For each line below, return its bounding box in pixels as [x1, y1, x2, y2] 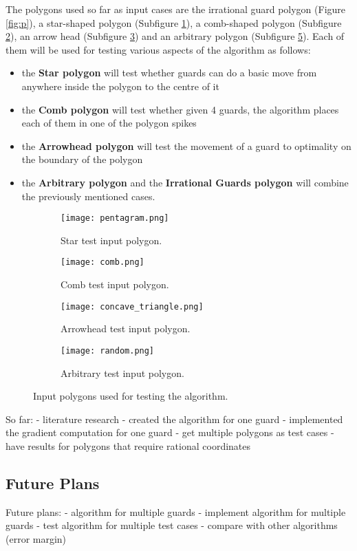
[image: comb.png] [61, 257, 144, 268]
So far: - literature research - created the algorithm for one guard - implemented [6, 411, 343, 426]
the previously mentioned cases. [21, 188, 155, 203]
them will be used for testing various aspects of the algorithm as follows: [6, 42, 311, 56]
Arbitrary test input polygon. [61, 365, 184, 380]
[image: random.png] [61, 345, 155, 356]
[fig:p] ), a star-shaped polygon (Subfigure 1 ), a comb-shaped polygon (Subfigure [6, 15, 342, 30]
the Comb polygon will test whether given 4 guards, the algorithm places [21, 102, 339, 116]
